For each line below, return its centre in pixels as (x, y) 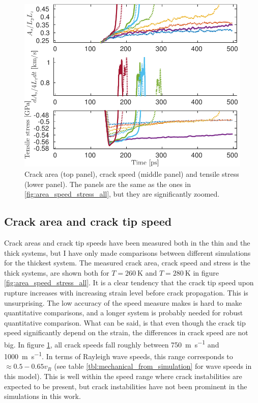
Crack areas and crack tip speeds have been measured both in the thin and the (127, 243)
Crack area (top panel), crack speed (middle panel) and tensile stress (132, 174)
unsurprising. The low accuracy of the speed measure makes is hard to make (123, 302)
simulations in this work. (42, 396)
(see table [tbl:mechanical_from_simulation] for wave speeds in (153, 366)
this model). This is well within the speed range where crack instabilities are (123, 376)
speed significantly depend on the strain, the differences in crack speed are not (126, 332)
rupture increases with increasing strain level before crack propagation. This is (126, 292)
